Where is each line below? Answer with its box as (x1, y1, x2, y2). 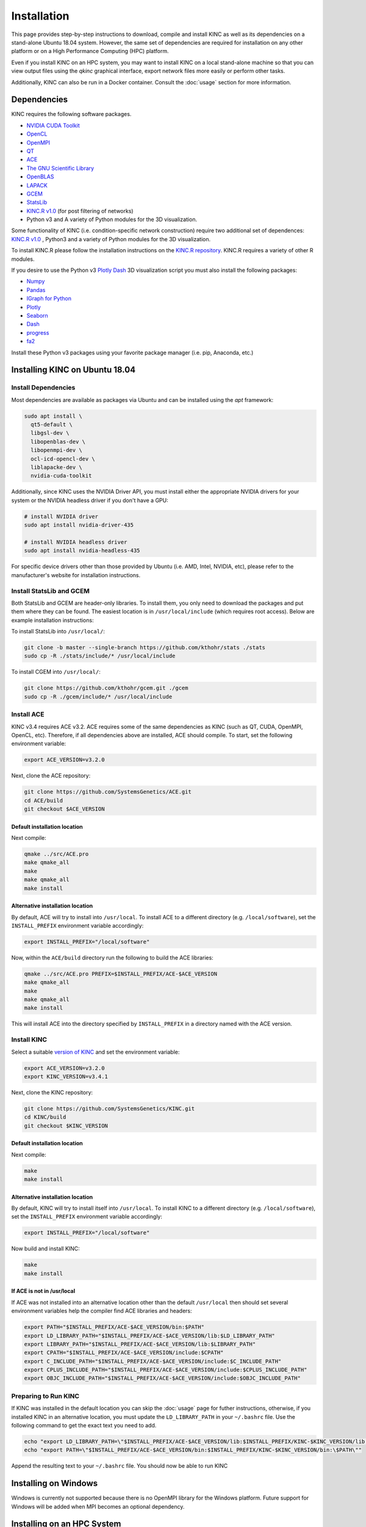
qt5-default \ (30, 421, 73, 428)
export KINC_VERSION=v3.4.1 (24, 1073, 108, 1080)
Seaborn (26, 312, 48, 319)
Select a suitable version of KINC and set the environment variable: (11, 1048, 180, 1055)
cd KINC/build (24, 1113, 66, 1121)
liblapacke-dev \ (30, 464, 82, 471)
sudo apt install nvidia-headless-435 (24, 547, 140, 554)
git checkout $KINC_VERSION (24, 1122, 108, 1129)
